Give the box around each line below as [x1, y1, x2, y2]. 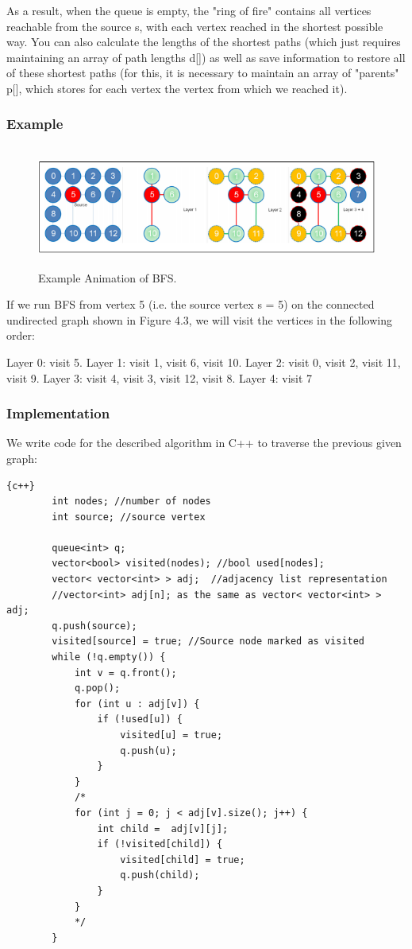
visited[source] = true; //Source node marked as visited [52, 636, 365, 648]
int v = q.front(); [74, 667, 177, 679]
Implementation [6, 403, 110, 423]
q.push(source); [52, 620, 137, 632]
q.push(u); [120, 745, 177, 756]
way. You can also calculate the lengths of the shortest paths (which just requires [6, 33, 401, 50]
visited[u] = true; [120, 729, 223, 741]
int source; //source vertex [52, 511, 206, 523]
